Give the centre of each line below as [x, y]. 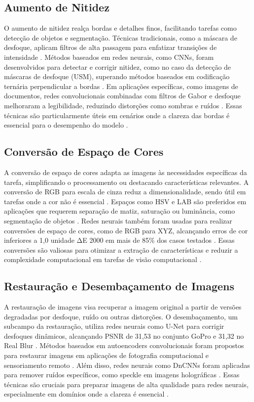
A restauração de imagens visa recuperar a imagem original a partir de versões [123, 307]
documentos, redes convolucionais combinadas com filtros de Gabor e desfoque [122, 96]
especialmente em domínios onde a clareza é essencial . [86, 394]
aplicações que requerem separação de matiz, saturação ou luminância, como [120, 211]
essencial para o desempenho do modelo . [66, 125]
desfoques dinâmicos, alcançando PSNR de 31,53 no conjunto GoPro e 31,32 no [124, 335]
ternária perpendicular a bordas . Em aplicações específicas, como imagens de [121, 86]
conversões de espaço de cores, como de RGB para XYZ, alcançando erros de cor [126, 230]
